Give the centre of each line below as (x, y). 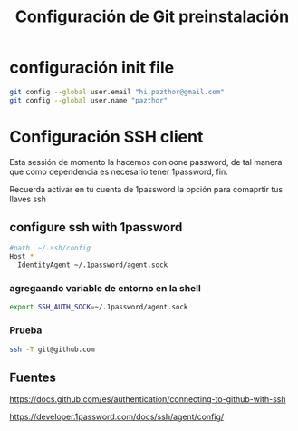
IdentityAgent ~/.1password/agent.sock (93, 265)
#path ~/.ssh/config (50, 248)
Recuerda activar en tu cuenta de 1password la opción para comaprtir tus (146, 189)
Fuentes (33, 377)
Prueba (26, 330)
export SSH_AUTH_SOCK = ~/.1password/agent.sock (99, 307)
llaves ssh (28, 199)
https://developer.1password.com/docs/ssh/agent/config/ (117, 417)
